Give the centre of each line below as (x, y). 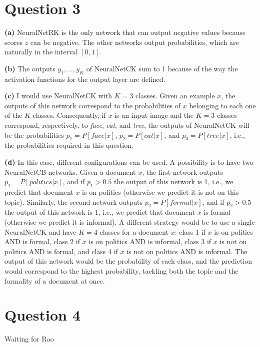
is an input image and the (154, 115)
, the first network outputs (182, 172)
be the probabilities (34, 135)
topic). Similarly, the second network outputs (73, 201)
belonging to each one (222, 105)
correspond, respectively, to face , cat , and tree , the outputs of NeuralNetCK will (127, 125)
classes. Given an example (175, 96)
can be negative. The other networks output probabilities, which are (134, 42)
